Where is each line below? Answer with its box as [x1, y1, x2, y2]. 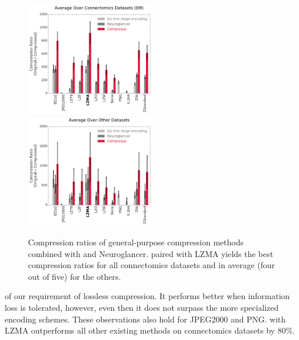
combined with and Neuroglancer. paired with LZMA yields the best [28, 247, 273, 259]
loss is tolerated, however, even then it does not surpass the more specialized [5, 301, 279, 314]
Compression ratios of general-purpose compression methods [28, 236, 244, 248]
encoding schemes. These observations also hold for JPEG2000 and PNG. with [5, 313, 286, 325]
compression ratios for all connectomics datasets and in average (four [28, 259, 275, 271]
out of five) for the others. [28, 270, 121, 282]
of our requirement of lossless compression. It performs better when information [5, 290, 290, 302]
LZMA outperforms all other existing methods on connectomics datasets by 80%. [5, 324, 295, 336]
